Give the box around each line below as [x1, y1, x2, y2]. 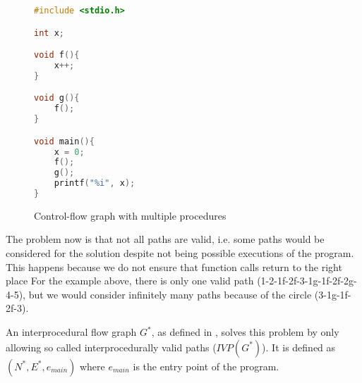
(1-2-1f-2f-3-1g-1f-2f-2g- [257, 273, 357, 288]
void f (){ [34, 50, 80, 61]
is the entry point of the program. [133, 358, 279, 373]
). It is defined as [262, 339, 336, 354]
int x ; [34, 27, 64, 38]
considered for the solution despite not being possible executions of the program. [6, 246, 354, 260]
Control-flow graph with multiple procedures [34, 208, 227, 222]
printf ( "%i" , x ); [54, 178, 135, 189]
